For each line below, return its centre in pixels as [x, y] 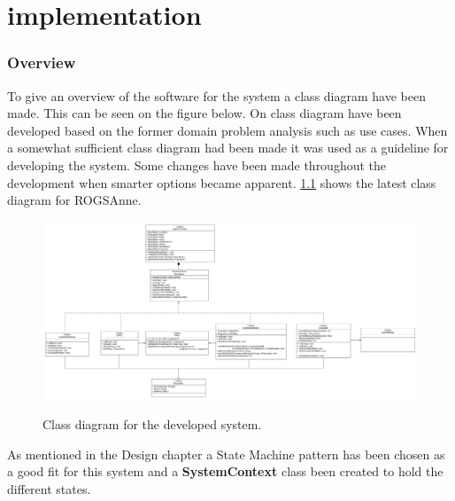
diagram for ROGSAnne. [74, 200]
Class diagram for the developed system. [152, 424]
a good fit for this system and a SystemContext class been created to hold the [225, 471]
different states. [49, 488]
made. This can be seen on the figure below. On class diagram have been [204, 113]
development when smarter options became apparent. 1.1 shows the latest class [222, 182]
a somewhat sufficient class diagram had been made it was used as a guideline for [228, 148]
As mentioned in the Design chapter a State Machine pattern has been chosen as [226, 454]
